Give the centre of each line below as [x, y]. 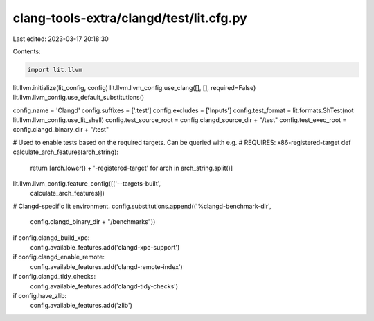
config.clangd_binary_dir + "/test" [61, 130]
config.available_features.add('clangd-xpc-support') [105, 247]
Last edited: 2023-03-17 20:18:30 [61, 39]
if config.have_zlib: [40, 295]
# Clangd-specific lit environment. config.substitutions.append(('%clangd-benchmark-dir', [142, 206]
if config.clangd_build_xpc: [51, 237]
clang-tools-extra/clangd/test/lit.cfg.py [130, 18]
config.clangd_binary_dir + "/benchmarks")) [93, 222]
